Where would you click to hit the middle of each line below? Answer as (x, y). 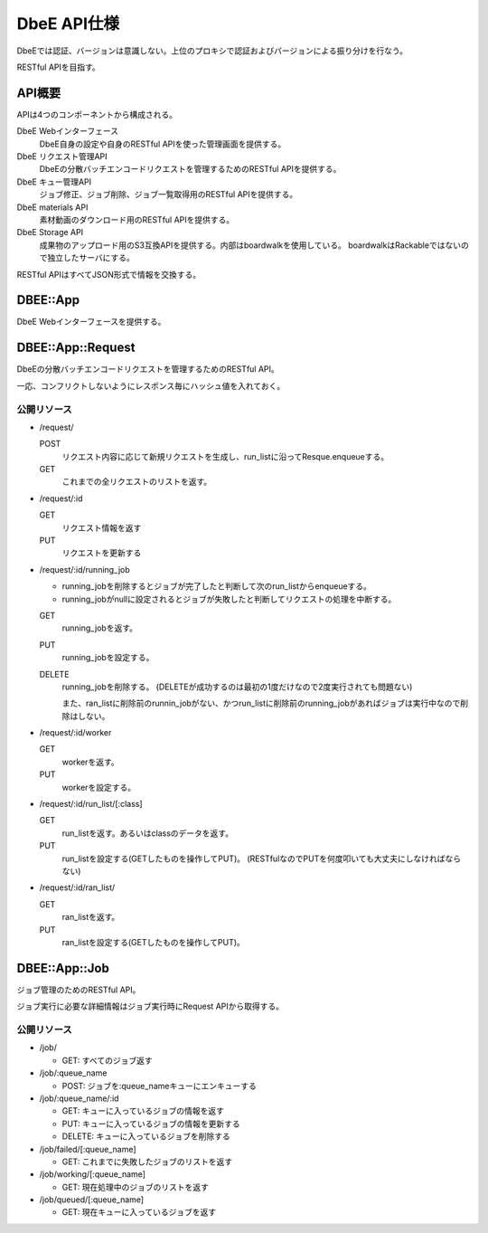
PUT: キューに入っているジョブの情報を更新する (151, 1124)
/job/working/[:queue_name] (93, 1174)
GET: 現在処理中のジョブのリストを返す (136, 1187)
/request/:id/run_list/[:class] (91, 804)
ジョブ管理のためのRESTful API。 (79, 990)
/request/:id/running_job (84, 569)
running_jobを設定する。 (108, 658)
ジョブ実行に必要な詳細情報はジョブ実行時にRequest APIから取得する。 (150, 1006)
